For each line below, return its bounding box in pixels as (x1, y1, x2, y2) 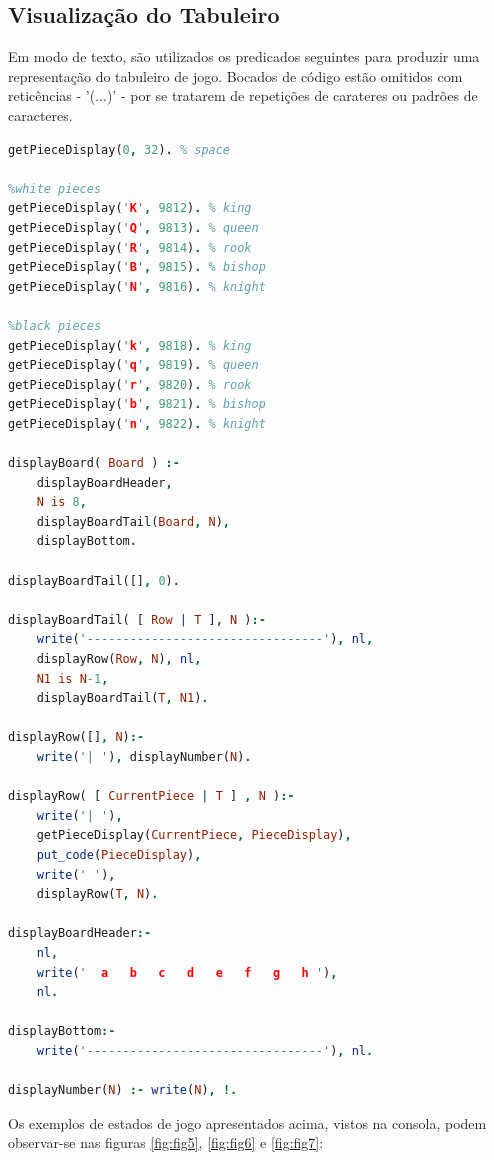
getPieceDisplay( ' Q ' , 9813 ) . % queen (8, 220, 259, 235)
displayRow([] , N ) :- (8, 730, 145, 745)
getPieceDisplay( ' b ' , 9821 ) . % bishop (8, 397, 266, 412)
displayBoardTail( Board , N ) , (36, 514, 230, 529)
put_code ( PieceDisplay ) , (36, 847, 202, 862)
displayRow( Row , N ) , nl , (36, 652, 202, 667)
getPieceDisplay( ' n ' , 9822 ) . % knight (8, 416, 266, 431)
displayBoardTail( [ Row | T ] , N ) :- (8, 612, 266, 627)
